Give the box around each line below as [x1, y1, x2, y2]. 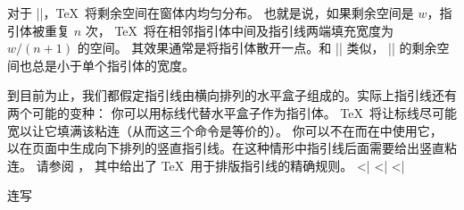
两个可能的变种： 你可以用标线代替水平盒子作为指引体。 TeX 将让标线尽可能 [7, 103, 457, 122]
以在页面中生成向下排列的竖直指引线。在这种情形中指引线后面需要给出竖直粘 [7, 139, 457, 157]
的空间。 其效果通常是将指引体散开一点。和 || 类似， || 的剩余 [77, 38, 437, 57]
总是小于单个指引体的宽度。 [31, 55, 195, 74]
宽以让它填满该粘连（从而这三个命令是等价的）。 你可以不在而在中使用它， [7, 121, 443, 139]
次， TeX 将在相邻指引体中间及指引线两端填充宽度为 [85, 21, 394, 39]
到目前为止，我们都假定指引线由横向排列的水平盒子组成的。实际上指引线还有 [7, 86, 457, 105]
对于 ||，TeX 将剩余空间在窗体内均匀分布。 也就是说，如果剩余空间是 [7, 4, 414, 21]
